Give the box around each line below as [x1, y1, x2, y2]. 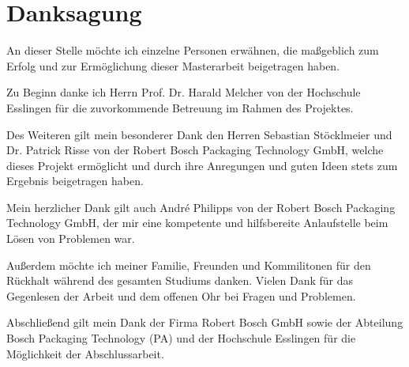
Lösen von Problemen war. [6, 230, 135, 247]
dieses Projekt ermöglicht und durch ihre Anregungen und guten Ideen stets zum [6, 157, 398, 173]
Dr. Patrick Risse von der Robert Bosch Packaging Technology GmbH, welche [6, 142, 384, 158]
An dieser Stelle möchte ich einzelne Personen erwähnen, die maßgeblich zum [6, 42, 379, 59]
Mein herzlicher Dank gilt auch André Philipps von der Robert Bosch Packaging [6, 199, 396, 215]
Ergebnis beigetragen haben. [6, 172, 144, 189]
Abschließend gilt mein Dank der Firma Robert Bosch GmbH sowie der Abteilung [6, 314, 403, 331]
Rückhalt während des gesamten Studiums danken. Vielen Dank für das [6, 272, 354, 289]
